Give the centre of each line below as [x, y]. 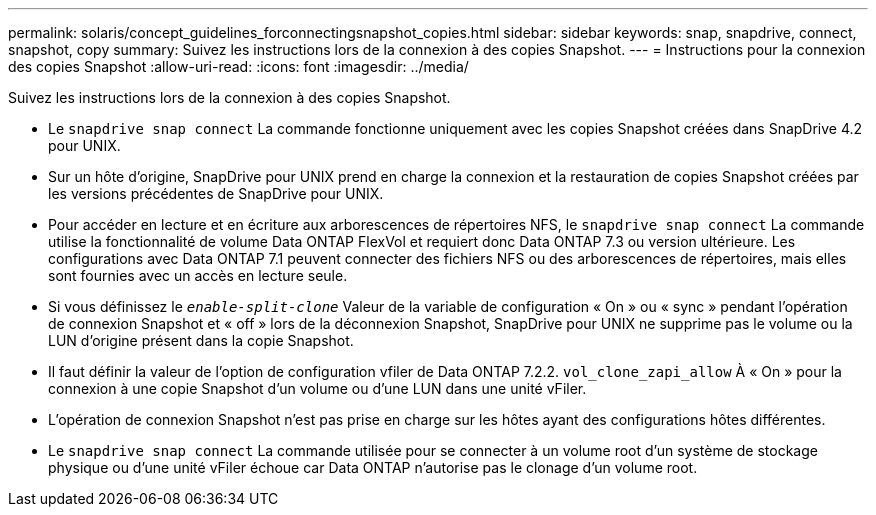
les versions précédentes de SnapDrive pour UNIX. [216, 193]
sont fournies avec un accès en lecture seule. [198, 275]
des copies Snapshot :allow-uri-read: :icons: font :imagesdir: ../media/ [238, 66]
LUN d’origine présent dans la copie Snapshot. [201, 340]
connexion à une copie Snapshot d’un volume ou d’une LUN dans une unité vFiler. [317, 388]
